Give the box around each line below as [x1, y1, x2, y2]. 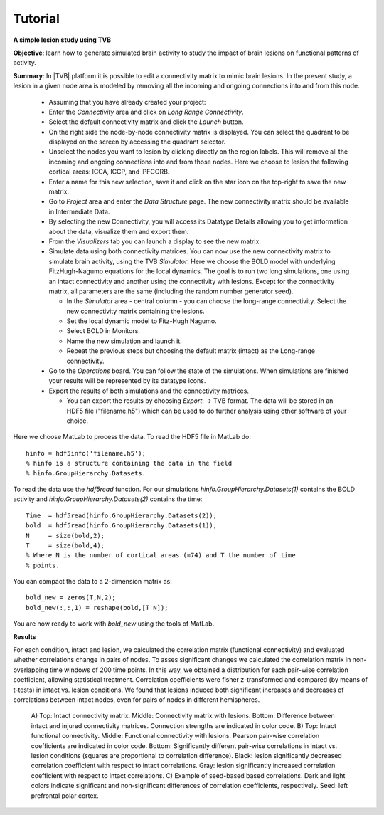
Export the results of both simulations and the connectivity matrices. [48, 387, 249, 395]
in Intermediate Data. [48, 207, 110, 216]
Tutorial [13, 11, 60, 26]
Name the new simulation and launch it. [66, 337, 183, 345]
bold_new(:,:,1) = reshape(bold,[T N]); [26, 604, 169, 611]
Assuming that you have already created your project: [48, 98, 206, 106]
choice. [66, 416, 89, 425]
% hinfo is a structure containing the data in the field [26, 459, 233, 468]
